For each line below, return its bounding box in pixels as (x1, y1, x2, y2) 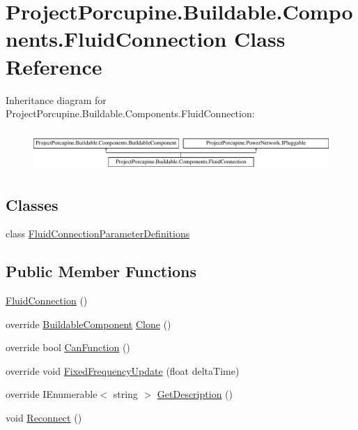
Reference (6, 52, 102, 80)
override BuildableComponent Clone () (6, 316, 171, 331)
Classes (6, 193, 59, 215)
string (113, 387, 138, 401)
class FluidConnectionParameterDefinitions (6, 226, 190, 241)
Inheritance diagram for (6, 92, 107, 107)
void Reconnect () (6, 410, 82, 425)
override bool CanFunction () (6, 340, 130, 355)
